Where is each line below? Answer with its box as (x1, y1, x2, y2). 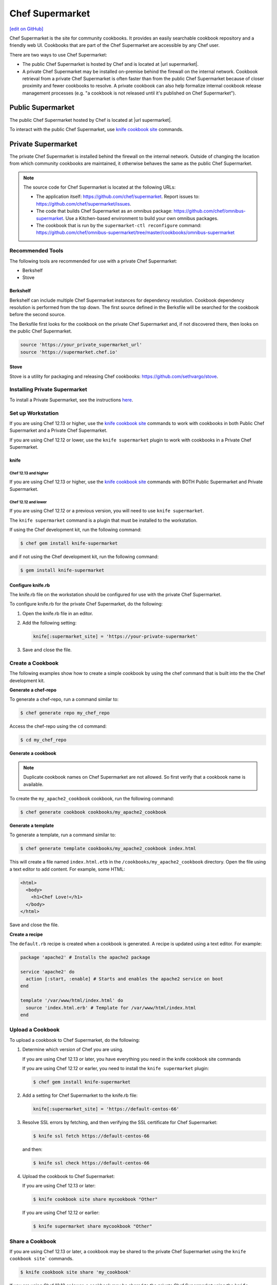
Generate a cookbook (9, 750, 56, 757)
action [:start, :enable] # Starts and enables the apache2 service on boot (26, 976, 223, 982)
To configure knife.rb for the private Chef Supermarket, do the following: (9, 601, 163, 607)
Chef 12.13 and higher (9, 470, 49, 475)
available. (23, 781, 44, 787)
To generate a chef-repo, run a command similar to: (9, 696, 119, 703)
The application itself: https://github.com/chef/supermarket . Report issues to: (36, 193, 200, 200)
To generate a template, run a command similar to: (9, 832, 116, 838)
